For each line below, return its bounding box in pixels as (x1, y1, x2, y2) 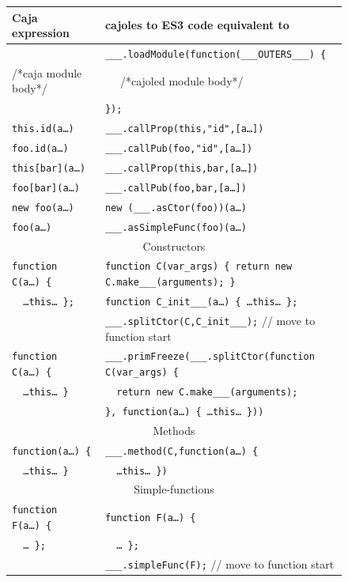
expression (12, 25, 70, 41)
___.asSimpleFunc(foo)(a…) (104, 221, 247, 233)
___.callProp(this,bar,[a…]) (104, 163, 259, 174)
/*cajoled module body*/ (119, 72, 244, 89)
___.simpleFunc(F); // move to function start (104, 555, 335, 572)
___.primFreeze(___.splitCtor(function (104, 351, 315, 363)
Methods (153, 421, 195, 438)
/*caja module (12, 64, 82, 81)
